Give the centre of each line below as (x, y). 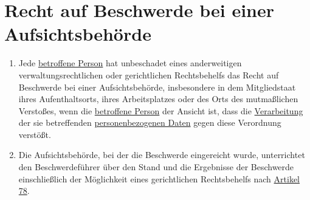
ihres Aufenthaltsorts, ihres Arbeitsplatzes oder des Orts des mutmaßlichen (158, 99)
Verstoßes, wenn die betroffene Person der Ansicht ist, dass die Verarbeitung (161, 110)
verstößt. (35, 134)
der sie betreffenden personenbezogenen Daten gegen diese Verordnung (150, 122)
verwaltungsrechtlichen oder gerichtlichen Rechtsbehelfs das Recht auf (149, 74)
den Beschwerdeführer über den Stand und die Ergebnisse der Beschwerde (156, 167)
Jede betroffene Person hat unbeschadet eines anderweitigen (130, 63)
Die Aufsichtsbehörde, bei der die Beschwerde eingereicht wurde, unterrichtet (162, 155)
